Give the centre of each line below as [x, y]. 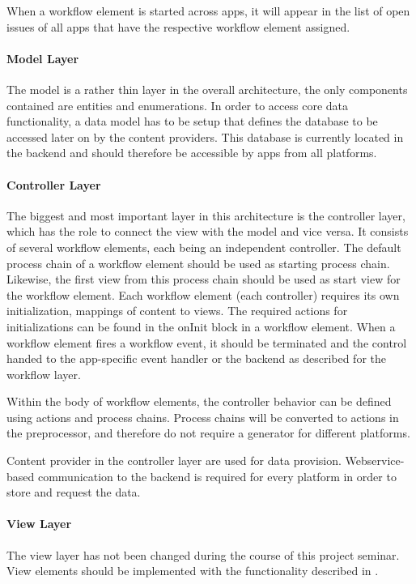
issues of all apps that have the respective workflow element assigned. [178, 26]
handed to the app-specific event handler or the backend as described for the [196, 358]
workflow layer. [44, 374]
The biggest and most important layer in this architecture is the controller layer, [206, 215]
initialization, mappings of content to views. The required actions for [177, 311]
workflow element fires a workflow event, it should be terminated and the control [207, 342]
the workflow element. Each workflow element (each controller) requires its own [203, 294]
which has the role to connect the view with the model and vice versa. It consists [208, 231]
